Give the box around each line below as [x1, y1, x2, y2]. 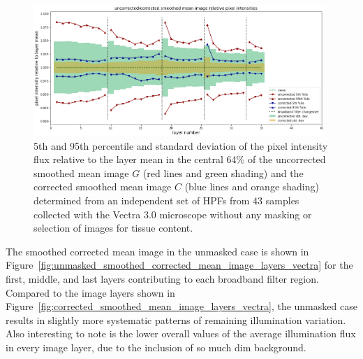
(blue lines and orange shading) [184, 179, 319, 194]
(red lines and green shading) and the [142, 165, 304, 180]
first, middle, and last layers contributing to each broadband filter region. [6, 271, 319, 286]
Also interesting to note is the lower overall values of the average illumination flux [6, 326, 356, 341]
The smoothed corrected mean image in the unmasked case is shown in [6, 244, 309, 258]
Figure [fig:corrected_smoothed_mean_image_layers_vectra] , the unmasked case [6, 299, 357, 314]
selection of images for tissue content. [34, 220, 193, 235]
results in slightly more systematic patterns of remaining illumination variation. [6, 312, 346, 327]
